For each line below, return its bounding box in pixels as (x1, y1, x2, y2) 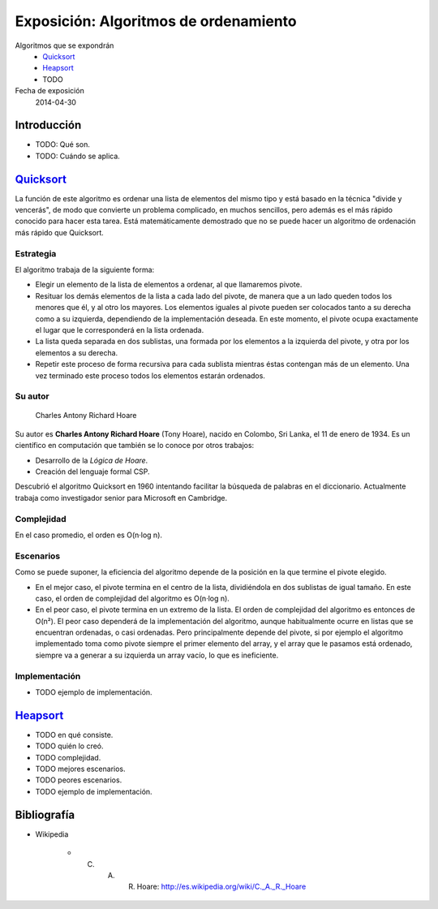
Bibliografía (15, 808, 75, 821)
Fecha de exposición (15, 86, 84, 96)
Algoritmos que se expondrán (15, 41, 114, 50)
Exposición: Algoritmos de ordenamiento (15, 12, 298, 30)
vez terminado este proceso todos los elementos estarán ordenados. (35, 370, 265, 381)
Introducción (15, 118, 82, 132)
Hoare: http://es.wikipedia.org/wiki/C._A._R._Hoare (136, 881, 307, 892)
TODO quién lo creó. (35, 741, 105, 751)
